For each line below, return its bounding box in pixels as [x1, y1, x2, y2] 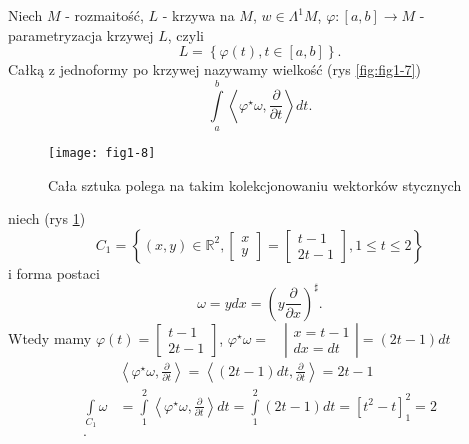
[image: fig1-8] [48, 145, 156, 160]
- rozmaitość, [65, 5, 144, 25]
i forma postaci [8, 262, 100, 283]
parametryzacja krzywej [8, 24, 154, 45]
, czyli [167, 24, 204, 45]
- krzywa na [162, 5, 235, 25]
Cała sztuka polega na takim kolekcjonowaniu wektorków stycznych [48, 174, 462, 195]
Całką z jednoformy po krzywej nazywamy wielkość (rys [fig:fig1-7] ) [8, 59, 421, 80]
